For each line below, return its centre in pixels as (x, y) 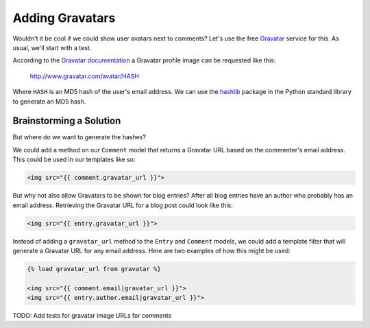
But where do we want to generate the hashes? (79, 137)
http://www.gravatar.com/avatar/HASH (85, 76)
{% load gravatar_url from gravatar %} (94, 269)
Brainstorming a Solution (67, 121)
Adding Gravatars (64, 18)
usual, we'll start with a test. (52, 47)
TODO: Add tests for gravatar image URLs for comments (92, 316)
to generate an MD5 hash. (49, 101)
